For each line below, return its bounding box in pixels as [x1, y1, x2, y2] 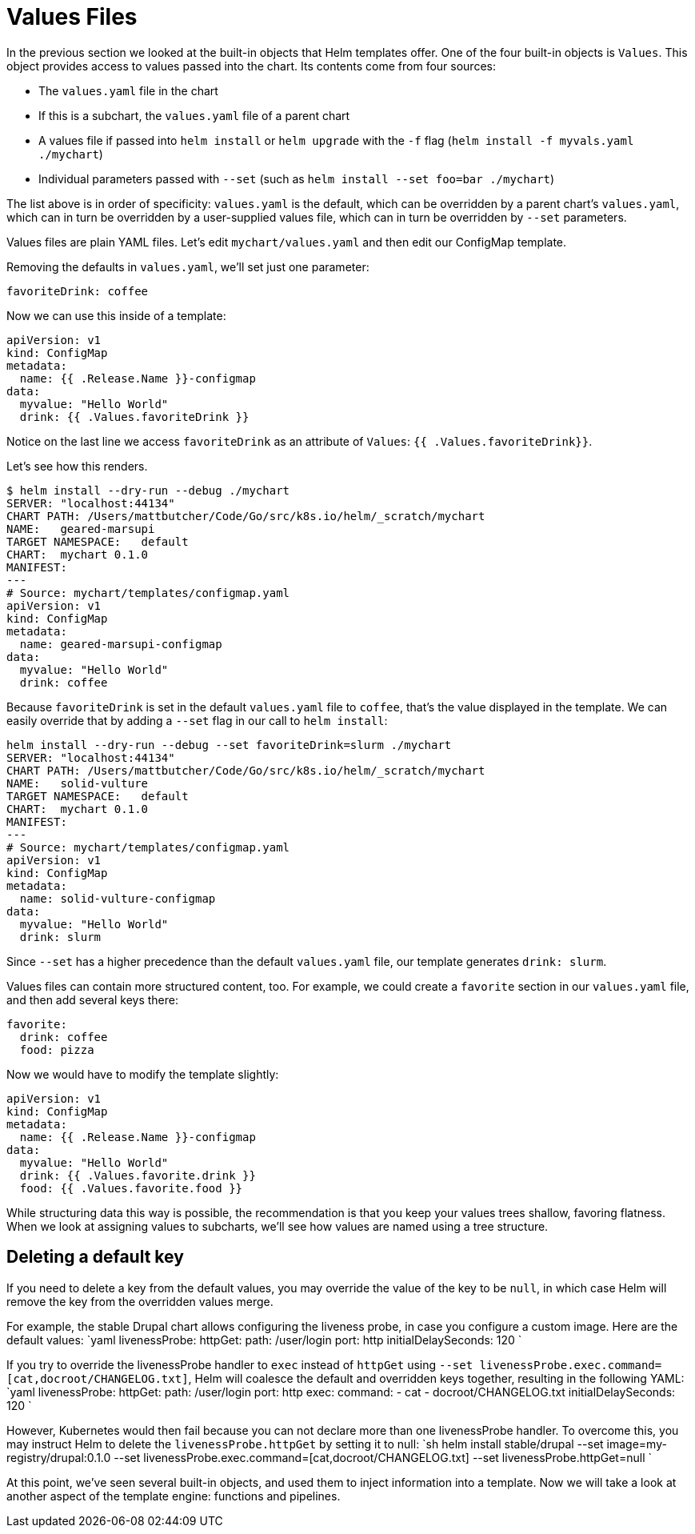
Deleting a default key [6, 1247, 184, 1268]
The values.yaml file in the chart [38, 83, 218, 98]
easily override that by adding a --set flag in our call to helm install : [6, 713, 388, 727]
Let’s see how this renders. [6, 459, 148, 473]
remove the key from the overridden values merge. [6, 1294, 274, 1308]
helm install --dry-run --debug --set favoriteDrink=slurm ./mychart [6, 738, 452, 751]
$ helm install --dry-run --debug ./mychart [6, 483, 290, 497]
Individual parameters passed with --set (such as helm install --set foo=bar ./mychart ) [38, 171, 555, 186]
